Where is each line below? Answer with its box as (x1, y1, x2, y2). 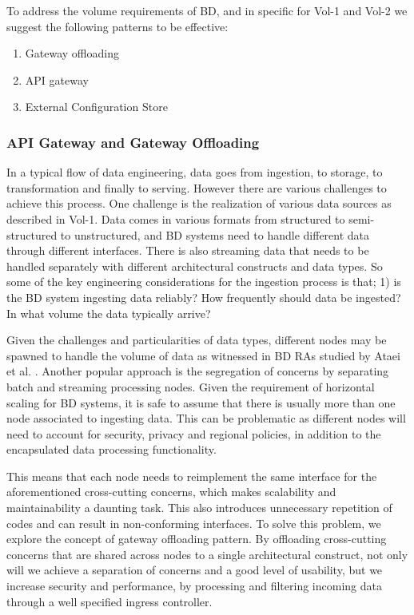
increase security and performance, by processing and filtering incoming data (6, 577, 382, 594)
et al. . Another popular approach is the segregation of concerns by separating (6, 363, 389, 379)
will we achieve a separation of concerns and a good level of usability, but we (6, 561, 383, 578)
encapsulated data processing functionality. (6, 441, 217, 458)
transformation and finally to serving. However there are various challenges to (6, 179, 387, 196)
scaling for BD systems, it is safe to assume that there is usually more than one (6, 394, 396, 411)
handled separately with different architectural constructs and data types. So (6, 257, 383, 274)
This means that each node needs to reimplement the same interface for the (6, 467, 377, 484)
